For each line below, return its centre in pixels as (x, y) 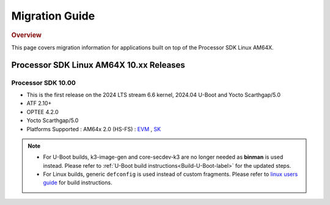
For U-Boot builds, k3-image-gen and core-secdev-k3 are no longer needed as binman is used (163, 157)
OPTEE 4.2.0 (43, 112)
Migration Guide (53, 16)
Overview (27, 35)
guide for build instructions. (78, 182)
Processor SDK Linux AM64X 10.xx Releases (98, 65)
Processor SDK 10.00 (43, 82)
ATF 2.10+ (39, 103)
